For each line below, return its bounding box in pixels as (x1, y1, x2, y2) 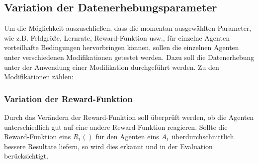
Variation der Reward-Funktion (4, 92, 133, 105)
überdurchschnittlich (172, 131, 234, 142)
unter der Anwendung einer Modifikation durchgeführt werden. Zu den (4, 61, 219, 72)
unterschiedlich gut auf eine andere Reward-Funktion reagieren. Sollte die (4, 121, 228, 132)
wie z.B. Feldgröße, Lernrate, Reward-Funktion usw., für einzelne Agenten (4, 32, 230, 43)
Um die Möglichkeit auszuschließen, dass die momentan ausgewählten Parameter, (4, 23, 252, 33)
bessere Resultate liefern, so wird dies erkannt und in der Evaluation (4, 141, 213, 151)
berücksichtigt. (4, 151, 49, 161)
